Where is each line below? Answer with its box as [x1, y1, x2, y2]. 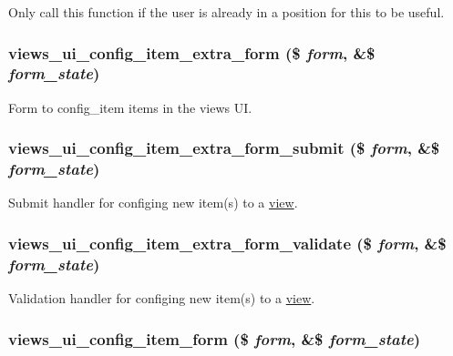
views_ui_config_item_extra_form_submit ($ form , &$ [8, 137, 440, 159]
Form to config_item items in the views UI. [8, 97, 252, 117]
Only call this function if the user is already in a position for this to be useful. [8, 3, 445, 21]
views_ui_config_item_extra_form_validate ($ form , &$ [8, 231, 447, 254]
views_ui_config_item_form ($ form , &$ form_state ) [8, 327, 421, 350]
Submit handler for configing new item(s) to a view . [8, 193, 298, 212]
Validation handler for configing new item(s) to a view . [8, 289, 315, 308]
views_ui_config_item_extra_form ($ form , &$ [8, 41, 376, 64]
